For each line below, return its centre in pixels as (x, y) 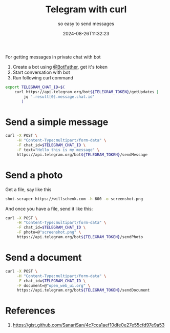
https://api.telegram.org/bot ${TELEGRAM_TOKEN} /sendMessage (82, 155)
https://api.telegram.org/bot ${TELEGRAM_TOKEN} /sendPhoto (80, 237)
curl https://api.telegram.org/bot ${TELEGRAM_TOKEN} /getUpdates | (87, 92)
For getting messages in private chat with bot (53, 57)
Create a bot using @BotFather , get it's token (60, 67)
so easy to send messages (86, 24)
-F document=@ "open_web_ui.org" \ (54, 285)
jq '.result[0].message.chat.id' (59, 97)
